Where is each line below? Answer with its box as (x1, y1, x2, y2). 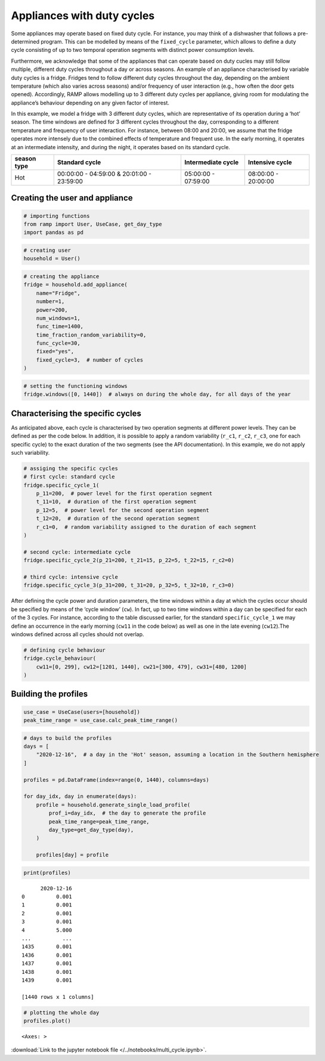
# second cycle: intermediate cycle (23, 548, 131, 555)
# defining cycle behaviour (23, 646, 106, 653)
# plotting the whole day (23, 1009, 100, 1016)
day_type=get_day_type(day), (48, 826, 134, 833)
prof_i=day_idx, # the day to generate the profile (48, 810, 206, 817)
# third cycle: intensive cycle (23, 573, 119, 580)
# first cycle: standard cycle (23, 473, 116, 480)
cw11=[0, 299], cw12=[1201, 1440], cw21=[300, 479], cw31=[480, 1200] (36, 663, 247, 670)
